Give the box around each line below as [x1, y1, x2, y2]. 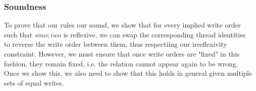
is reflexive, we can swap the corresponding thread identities [63, 29, 246, 39]
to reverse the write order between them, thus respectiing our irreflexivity [4, 39, 227, 49]
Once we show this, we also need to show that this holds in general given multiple [4, 68, 252, 78]
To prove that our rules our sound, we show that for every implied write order [4, 20, 241, 30]
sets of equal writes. [4, 77, 64, 88]
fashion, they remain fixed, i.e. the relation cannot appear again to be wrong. [4, 58, 238, 68]
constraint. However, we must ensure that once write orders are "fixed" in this [4, 49, 240, 59]
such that [4, 29, 33, 39]
